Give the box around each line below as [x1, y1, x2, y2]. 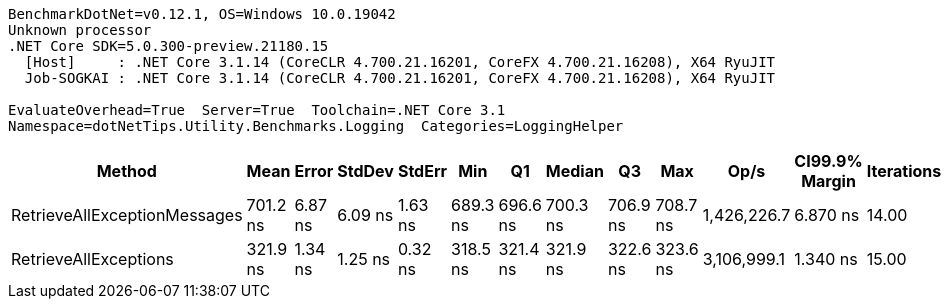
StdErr [397, 161, 448, 181]
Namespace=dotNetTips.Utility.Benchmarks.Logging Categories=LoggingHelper [8, 118, 624, 134]
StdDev [337, 161, 394, 181]
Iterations [866, 161, 942, 181]
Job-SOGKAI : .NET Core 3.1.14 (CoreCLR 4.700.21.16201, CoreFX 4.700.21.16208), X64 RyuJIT [24, 70, 776, 86]
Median [545, 161, 604, 181]
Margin [801, 171, 856, 191]
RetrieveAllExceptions [11, 249, 174, 269]
